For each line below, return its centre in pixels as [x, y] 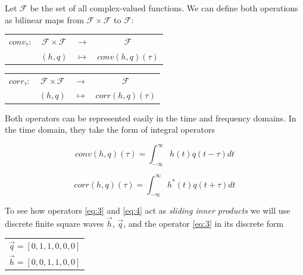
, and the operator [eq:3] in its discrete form [204, 224]
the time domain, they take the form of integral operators [110, 129]
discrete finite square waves [54, 224]
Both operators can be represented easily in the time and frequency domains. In [151, 118]
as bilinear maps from [44, 19]
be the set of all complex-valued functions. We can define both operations [164, 8]
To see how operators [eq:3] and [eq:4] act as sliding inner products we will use [148, 210]
